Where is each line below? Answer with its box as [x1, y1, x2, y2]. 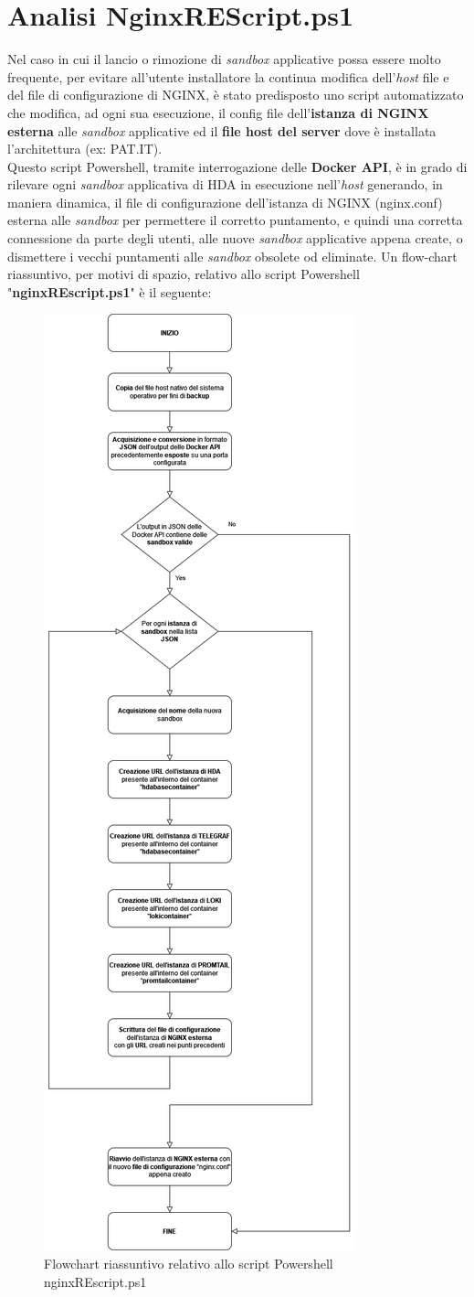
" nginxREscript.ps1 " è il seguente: [7, 282, 212, 301]
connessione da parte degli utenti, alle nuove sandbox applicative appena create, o [7, 229, 463, 248]
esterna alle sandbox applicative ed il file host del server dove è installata [7, 121, 437, 140]
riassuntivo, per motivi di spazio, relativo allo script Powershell [7, 264, 360, 284]
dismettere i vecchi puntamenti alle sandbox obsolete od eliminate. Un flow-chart [7, 246, 458, 265]
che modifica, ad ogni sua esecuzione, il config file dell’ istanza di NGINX [7, 102, 429, 122]
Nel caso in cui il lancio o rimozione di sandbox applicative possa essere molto [7, 49, 441, 69]
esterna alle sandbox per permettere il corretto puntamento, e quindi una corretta [7, 210, 463, 230]
